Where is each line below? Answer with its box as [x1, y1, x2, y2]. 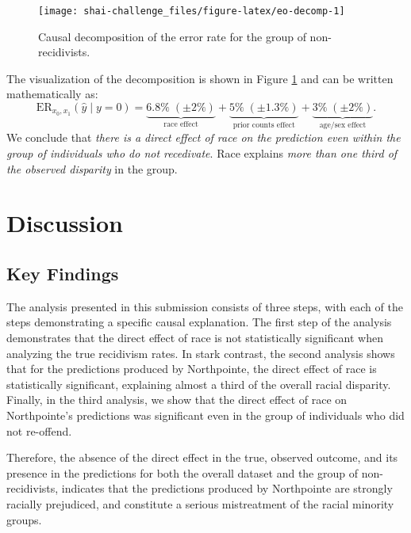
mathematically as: [6, 86, 98, 102]
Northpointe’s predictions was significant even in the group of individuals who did [6, 406, 405, 423]
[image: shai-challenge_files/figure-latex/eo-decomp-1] [38, 6, 345, 17]
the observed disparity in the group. [6, 160, 178, 177]
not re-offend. [6, 422, 72, 439]
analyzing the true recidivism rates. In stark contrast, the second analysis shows [6, 345, 395, 361]
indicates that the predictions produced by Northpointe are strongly [61, 480, 393, 497]
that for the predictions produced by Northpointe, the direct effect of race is [6, 360, 377, 377]
